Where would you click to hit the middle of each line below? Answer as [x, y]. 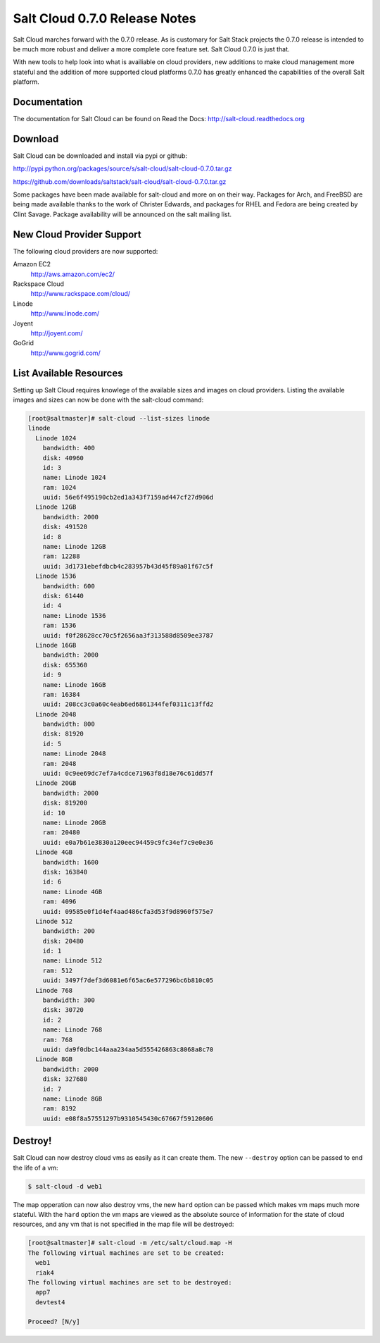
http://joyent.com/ [57, 333]
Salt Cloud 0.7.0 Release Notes [104, 18]
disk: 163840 [65, 872]
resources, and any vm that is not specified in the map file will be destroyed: [123, 1224]
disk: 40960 [63, 458]
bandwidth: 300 [69, 1000]
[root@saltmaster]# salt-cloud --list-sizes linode [119, 418]
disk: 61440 [63, 596]
